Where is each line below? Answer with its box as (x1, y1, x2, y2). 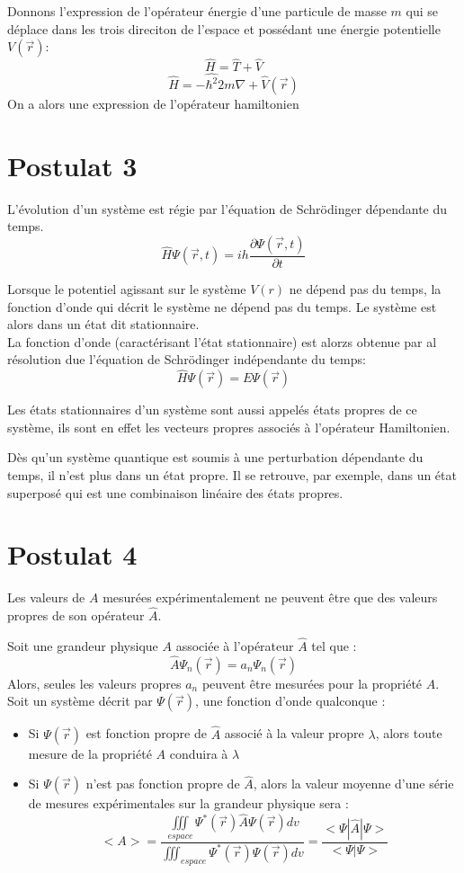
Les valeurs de (7, 588, 85, 607)
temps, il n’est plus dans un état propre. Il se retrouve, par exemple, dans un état (7, 466, 457, 485)
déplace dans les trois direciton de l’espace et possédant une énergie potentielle (7, 19, 441, 38)
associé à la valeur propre (224, 724, 364, 743)
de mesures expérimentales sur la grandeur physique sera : (28, 794, 349, 813)
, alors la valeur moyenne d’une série (253, 774, 454, 793)
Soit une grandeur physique (7, 636, 158, 655)
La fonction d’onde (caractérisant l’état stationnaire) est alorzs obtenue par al (7, 332, 437, 351)
